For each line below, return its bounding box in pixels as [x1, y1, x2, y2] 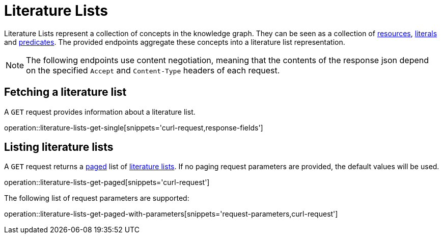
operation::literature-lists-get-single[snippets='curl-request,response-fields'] [4, 123, 263, 132]
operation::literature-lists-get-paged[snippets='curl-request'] [4, 178, 210, 187]
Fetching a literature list [4, 86, 127, 99]
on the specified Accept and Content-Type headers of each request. [26, 65, 280, 75]
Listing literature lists [4, 141, 114, 154]
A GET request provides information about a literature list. [4, 107, 196, 116]
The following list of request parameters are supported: [4, 194, 189, 203]
